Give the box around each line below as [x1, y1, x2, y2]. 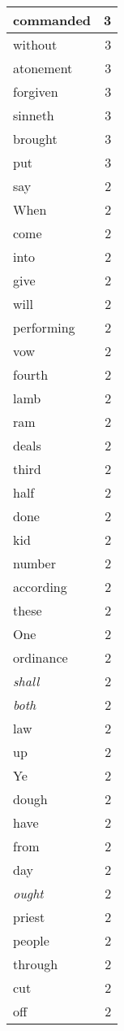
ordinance [13, 648, 68, 667]
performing [13, 318, 75, 337]
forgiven [13, 82, 58, 101]
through [13, 955, 58, 973]
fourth [13, 365, 49, 384]
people [13, 931, 49, 950]
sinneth [13, 106, 54, 124]
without [13, 35, 58, 54]
